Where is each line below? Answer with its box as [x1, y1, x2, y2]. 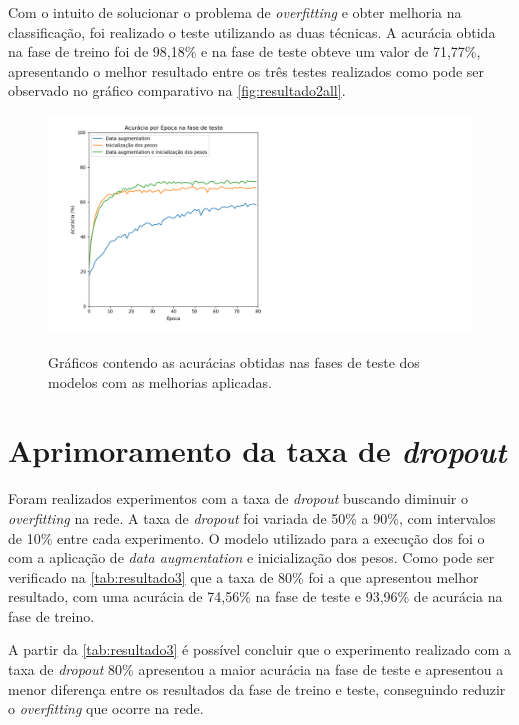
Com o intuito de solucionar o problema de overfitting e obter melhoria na [8, 2, 462, 22]
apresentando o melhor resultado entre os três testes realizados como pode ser [8, 60, 485, 81]
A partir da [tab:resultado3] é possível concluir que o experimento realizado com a [8, 639, 511, 660]
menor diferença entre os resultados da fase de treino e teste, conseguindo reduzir [8, 678, 506, 699]
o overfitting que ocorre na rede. [8, 698, 204, 719]
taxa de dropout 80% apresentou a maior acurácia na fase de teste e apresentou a [8, 659, 504, 680]
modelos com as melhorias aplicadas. [48, 371, 272, 392]
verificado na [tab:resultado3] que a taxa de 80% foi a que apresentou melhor [8, 566, 479, 587]
